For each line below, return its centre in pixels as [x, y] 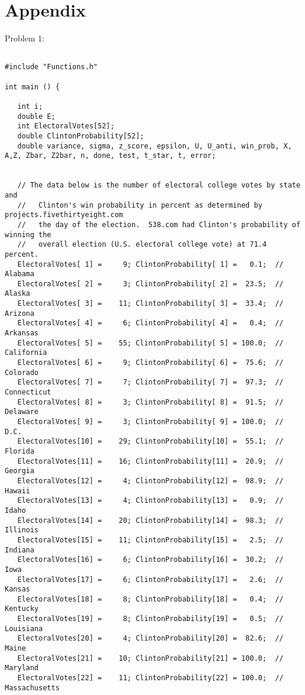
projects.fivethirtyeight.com [64, 215]
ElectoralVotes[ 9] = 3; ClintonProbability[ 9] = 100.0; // [150, 422]
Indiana [20, 550]
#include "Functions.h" [51, 67]
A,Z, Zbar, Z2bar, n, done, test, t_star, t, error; [110, 156]
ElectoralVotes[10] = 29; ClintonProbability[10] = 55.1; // [150, 442]
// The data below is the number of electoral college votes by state [159, 185]
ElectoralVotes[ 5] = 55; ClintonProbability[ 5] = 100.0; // [150, 343]
